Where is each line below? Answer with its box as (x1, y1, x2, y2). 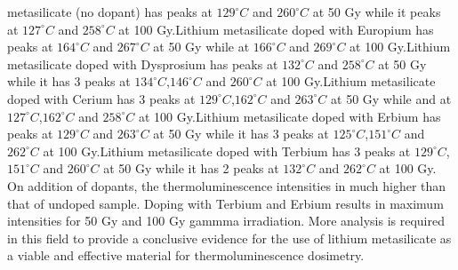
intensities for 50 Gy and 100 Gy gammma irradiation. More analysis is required (7, 211, 445, 230)
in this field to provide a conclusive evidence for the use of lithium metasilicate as (7, 228, 452, 247)
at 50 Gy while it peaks (312, 3, 441, 20)
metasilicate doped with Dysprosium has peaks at (7, 54, 278, 73)
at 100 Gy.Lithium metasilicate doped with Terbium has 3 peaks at (43, 141, 411, 160)
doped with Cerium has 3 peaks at (7, 89, 196, 107)
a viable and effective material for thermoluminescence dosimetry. (7, 246, 365, 265)
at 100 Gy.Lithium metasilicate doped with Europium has (118, 20, 434, 38)
